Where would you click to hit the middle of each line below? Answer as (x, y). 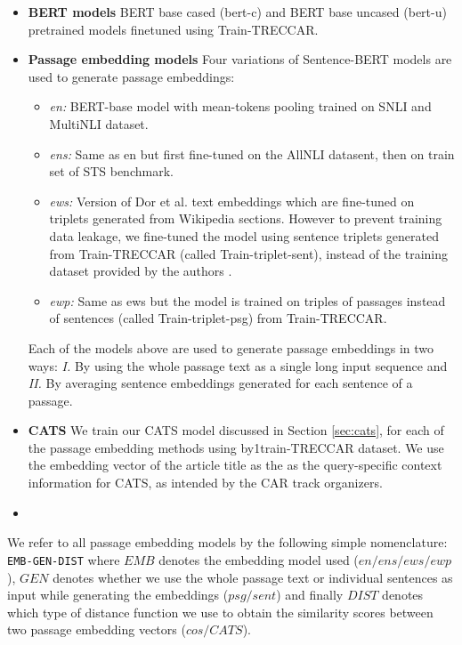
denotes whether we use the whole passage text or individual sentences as (253, 577)
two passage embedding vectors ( (97, 629)
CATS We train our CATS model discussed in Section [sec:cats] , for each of (236, 430)
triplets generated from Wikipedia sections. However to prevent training (246, 218)
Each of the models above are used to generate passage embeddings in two (231, 347)
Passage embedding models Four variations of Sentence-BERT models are (240, 59)
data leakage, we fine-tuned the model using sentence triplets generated (244, 235)
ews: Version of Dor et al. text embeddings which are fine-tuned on (232, 201)
